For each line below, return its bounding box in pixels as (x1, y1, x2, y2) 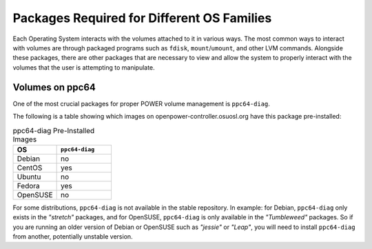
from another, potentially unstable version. (12, 232, 134, 241)
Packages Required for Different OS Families (12, 10, 272, 26)
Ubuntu (17, 172, 41, 181)
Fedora (17, 181, 41, 190)
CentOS (17, 163, 43, 172)
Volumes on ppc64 (12, 81, 96, 93)
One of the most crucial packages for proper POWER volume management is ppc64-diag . (12, 99, 270, 108)
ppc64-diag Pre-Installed (12, 126, 95, 135)
